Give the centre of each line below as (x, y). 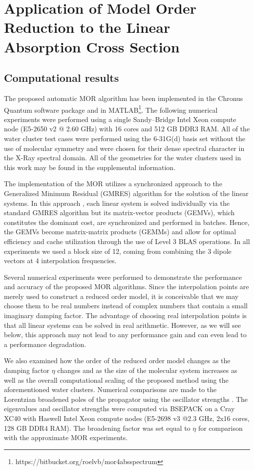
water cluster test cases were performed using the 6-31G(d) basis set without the (125, 138)
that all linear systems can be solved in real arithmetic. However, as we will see (123, 325)
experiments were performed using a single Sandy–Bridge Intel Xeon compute (120, 119)
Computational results (62, 78)
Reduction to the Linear (87, 27)
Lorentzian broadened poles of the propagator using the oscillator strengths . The (126, 399)
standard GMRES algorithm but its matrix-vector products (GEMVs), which (119, 212)
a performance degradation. (45, 344)
